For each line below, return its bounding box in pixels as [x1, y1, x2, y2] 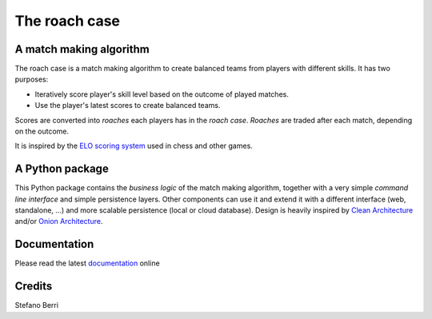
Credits [14, 280, 53, 293]
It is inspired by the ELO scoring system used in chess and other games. [14, 141, 254, 151]
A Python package [14, 162, 110, 176]
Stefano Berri [14, 301, 59, 310]
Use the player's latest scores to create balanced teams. [34, 101, 221, 110]
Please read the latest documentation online [14, 258, 160, 268]
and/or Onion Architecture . [14, 217, 103, 226]
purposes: [14, 74, 49, 84]
